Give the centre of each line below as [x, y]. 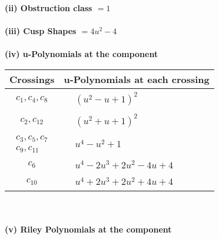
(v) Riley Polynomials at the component [88, 229]
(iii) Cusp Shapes [41, 31]
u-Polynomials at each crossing [137, 79]
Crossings [32, 79]
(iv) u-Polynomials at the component [82, 54]
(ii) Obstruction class [49, 8]
